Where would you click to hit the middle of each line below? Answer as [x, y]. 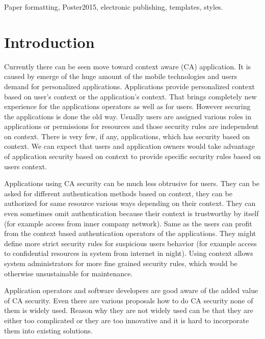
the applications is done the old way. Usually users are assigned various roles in [128, 116]
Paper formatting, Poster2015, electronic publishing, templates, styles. [114, 7]
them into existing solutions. [48, 330]
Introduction [49, 42]
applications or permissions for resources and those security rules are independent [131, 126]
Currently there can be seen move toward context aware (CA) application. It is [128, 66]
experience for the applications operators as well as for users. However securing [127, 106]
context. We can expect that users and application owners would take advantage [129, 146]
